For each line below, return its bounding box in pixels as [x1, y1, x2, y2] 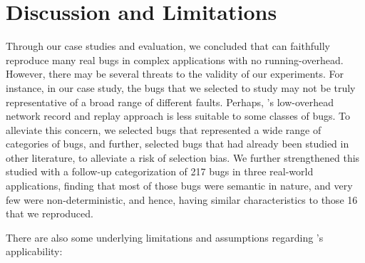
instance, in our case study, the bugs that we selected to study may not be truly [6, 80, 356, 95]
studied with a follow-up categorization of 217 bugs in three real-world [6, 164, 314, 179]
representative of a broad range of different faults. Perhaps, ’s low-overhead [6, 94, 334, 109]
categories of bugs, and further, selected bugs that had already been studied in [6, 136, 349, 151]
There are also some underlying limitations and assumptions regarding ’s [6, 230, 324, 244]
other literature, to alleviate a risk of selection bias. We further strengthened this [6, 150, 360, 165]
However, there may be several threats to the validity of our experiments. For [6, 66, 344, 81]
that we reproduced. [6, 206, 93, 221]
